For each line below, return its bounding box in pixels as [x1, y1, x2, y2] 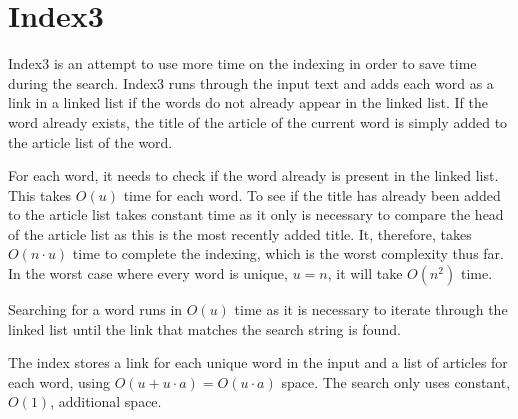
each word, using [8, 371, 111, 392]
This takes [8, 184, 72, 205]
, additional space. [50, 391, 162, 412]
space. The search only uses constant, [281, 371, 511, 392]
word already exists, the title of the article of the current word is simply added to [8, 111, 508, 132]
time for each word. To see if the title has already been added [123, 184, 501, 205]
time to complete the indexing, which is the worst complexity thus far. [72, 243, 504, 264]
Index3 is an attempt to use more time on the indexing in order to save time [8, 53, 477, 74]
